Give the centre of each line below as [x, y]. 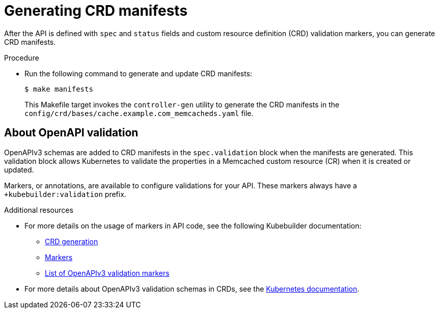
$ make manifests [59, 89]
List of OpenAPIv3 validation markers [107, 273]
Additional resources [39, 210]
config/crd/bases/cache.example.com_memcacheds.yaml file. [139, 113]
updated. [19, 169]
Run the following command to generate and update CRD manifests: [139, 73]
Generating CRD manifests [96, 11]
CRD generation [72, 241]
